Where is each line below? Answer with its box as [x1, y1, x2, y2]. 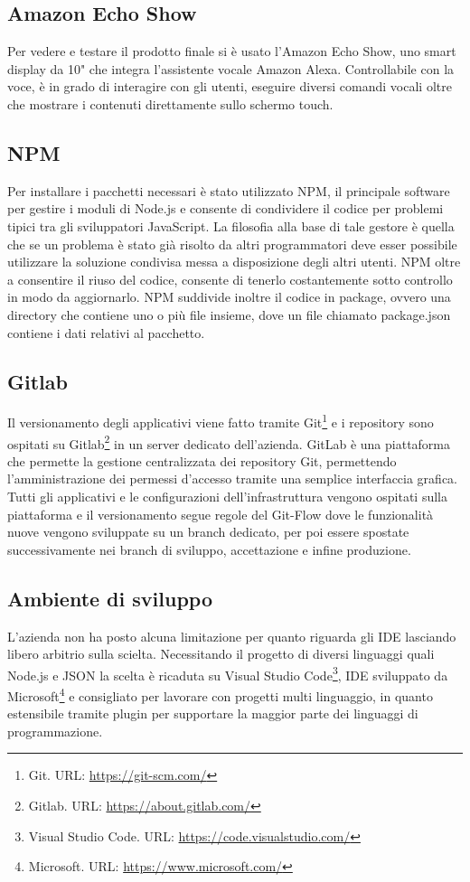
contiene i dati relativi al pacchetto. [7, 323, 205, 342]
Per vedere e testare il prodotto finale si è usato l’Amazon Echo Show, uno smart [7, 42, 456, 61]
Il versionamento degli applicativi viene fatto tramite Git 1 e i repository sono [7, 410, 434, 431]
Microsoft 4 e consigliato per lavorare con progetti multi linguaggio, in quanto [7, 684, 433, 705]
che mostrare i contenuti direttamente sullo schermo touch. [7, 94, 334, 113]
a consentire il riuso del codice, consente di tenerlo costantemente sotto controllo [7, 269, 453, 288]
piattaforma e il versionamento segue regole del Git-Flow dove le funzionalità [7, 504, 434, 523]
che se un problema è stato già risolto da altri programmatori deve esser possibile [7, 234, 457, 253]
